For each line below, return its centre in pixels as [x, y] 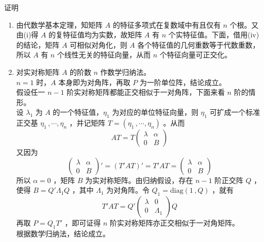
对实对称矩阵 [38, 72]
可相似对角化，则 [98, 44]
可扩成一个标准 [235, 112]
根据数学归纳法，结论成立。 [63, 233]
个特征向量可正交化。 [196, 55]
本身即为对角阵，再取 [94, 82]
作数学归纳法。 [126, 72]
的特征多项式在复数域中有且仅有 [167, 24]
